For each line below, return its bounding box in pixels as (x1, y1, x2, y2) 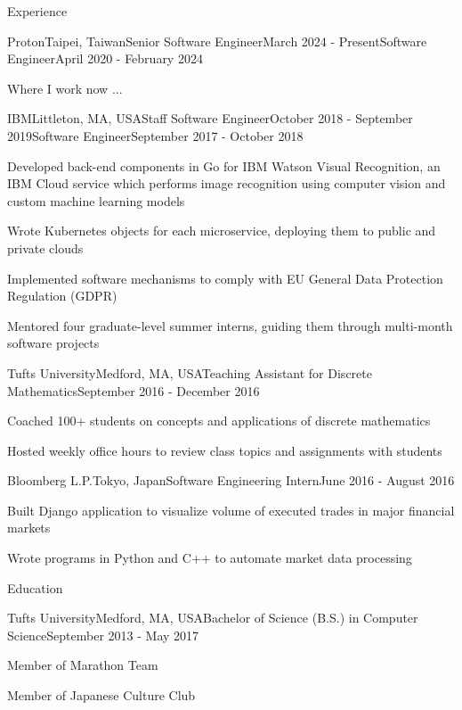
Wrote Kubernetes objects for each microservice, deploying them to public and (7, 221, 436, 240)
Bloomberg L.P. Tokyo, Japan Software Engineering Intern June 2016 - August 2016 (7, 471, 455, 490)
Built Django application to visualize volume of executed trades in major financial (7, 500, 455, 519)
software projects (7, 334, 100, 352)
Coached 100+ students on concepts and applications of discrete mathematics (7, 411, 431, 430)
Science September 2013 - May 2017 (7, 625, 199, 644)
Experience (7, 2, 68, 20)
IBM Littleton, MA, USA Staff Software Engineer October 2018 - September (7, 109, 413, 128)
